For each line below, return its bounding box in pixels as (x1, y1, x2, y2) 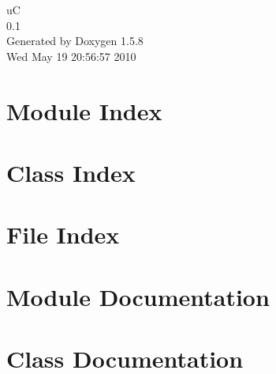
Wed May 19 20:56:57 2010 (6, 47, 136, 64)
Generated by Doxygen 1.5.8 (6, 32, 144, 49)
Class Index (6, 156, 136, 188)
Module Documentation (6, 280, 270, 312)
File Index (6, 218, 120, 251)
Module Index (6, 94, 162, 127)
